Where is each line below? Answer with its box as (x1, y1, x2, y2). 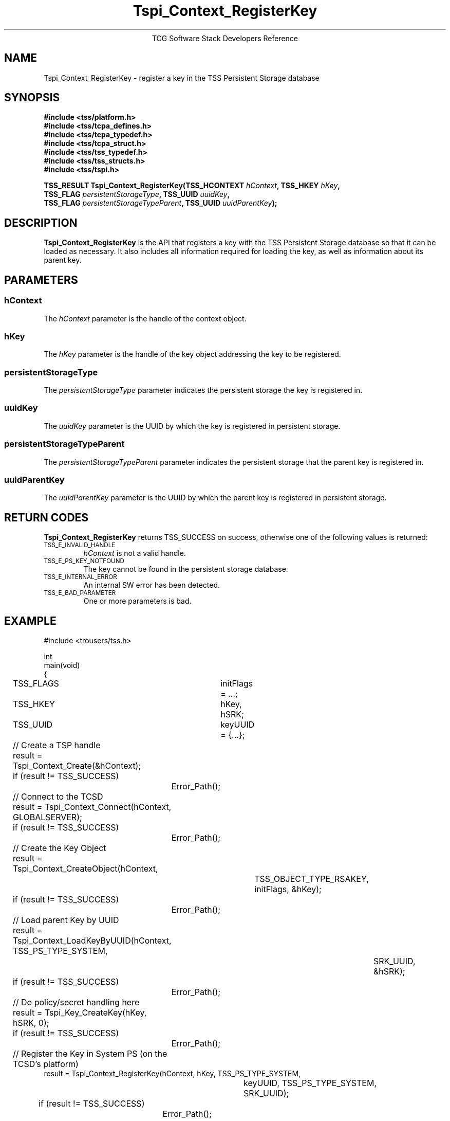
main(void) (44, 660, 80, 670)
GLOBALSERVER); (12, 811, 82, 822)
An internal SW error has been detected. (83, 581, 220, 590)
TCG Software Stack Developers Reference (152, 33, 298, 43)
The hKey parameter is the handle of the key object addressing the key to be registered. (44, 350, 341, 359)
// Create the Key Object (12, 842, 106, 853)
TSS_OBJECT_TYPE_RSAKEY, (254, 873, 369, 884)
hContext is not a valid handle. (83, 549, 186, 558)
